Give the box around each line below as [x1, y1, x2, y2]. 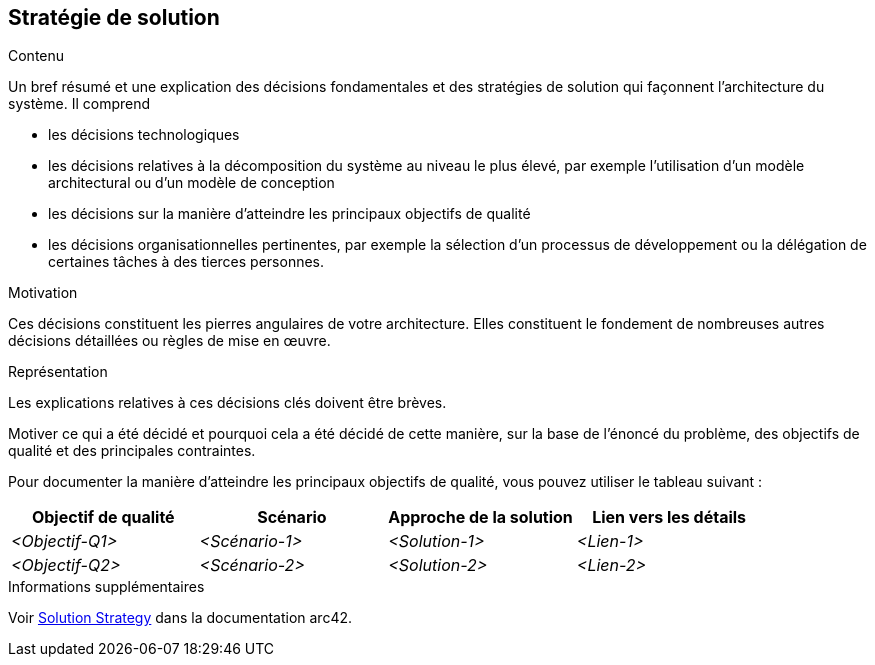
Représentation [8, 363, 108, 381]
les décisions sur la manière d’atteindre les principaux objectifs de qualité [48, 205, 531, 223]
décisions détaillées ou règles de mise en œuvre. [8, 332, 331, 350]
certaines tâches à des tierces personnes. [48, 253, 325, 271]
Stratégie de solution [8, 5, 220, 30]
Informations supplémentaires [8, 578, 205, 596]
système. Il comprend [8, 95, 151, 113]
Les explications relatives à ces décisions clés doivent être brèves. [8, 394, 447, 412]
